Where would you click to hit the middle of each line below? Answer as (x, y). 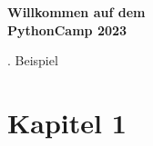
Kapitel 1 (67, 122)
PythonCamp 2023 (67, 29)
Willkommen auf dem (76, 12)
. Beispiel (33, 60)
